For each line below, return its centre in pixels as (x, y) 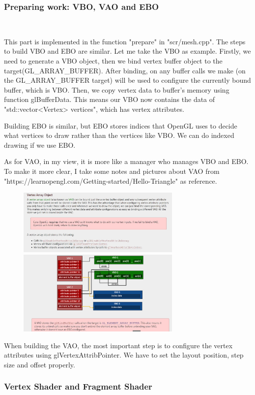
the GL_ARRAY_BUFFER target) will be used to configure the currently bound (127, 80)
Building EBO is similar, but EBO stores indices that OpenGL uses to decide (121, 125)
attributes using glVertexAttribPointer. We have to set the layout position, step (124, 355)
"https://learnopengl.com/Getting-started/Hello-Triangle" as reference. (111, 181)
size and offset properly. (40, 364)
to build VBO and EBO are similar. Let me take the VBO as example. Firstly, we (127, 51)
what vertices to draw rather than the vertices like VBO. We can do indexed (119, 135)
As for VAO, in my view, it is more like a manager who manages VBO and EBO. (126, 161)
